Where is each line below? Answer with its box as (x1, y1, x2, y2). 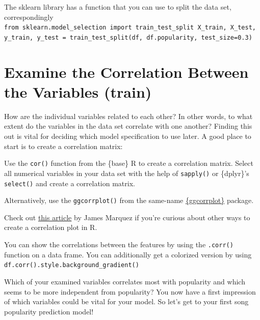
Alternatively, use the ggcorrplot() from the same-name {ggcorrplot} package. (4, 195, 254, 206)
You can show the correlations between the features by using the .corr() (4, 239, 233, 249)
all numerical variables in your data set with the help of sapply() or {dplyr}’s (4, 167, 249, 178)
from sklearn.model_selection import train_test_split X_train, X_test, (4, 24, 256, 32)
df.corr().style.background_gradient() (4, 261, 139, 269)
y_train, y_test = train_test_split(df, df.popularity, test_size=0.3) (4, 34, 252, 41)
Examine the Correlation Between (4, 61, 249, 82)
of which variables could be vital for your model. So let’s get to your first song (4, 296, 249, 307)
